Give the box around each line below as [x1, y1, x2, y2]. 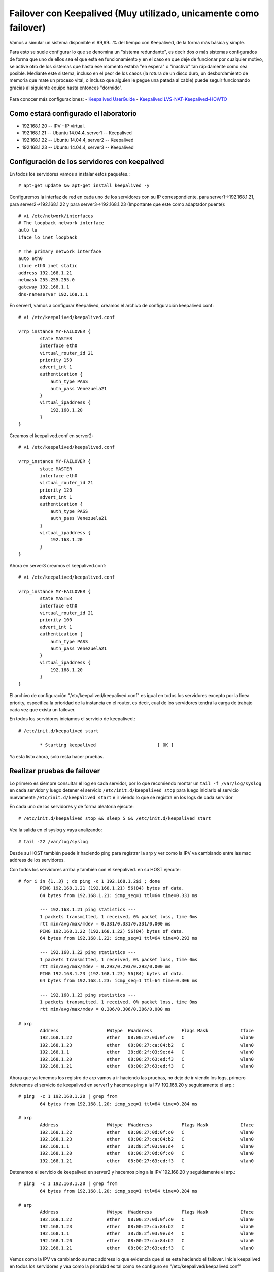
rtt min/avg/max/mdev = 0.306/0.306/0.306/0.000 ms [40, 1006, 171, 1012]
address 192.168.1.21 [18, 270, 72, 276]
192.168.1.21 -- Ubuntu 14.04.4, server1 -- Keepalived [22, 130, 132, 136]
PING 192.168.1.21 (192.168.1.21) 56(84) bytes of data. [40, 885, 185, 891]
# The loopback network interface [18, 220, 104, 226]
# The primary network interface [18, 248, 101, 254]
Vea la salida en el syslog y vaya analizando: [9, 827, 102, 833]
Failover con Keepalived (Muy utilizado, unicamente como [9, 8, 259, 19]
